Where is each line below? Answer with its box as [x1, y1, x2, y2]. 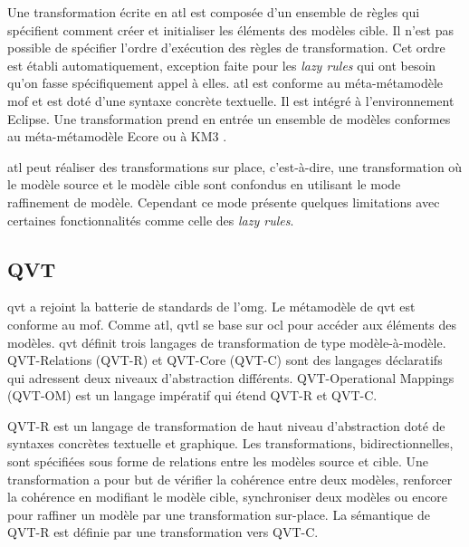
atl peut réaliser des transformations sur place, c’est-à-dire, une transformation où [7, 157, 463, 176]
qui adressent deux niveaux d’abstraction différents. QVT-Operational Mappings [7, 368, 455, 387]
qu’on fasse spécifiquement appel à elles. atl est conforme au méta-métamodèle [7, 73, 444, 92]
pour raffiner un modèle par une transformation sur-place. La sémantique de [7, 504, 430, 523]
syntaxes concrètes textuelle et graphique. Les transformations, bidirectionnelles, [7, 434, 454, 453]
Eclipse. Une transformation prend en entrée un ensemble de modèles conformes [7, 109, 451, 128]
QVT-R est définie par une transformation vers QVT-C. [7, 523, 319, 542]
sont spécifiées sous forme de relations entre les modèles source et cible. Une [7, 452, 429, 471]
